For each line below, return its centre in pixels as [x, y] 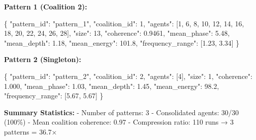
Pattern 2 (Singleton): [43, 59]
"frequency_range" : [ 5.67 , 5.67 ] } [54, 96]
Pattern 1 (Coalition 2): [46, 6]
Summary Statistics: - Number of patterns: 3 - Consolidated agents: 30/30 [122, 112]
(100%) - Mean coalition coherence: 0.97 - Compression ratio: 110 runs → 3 [119, 122]
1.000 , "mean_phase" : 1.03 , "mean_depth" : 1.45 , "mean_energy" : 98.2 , [112, 86]
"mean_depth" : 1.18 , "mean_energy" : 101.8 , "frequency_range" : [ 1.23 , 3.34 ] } [122, 42]
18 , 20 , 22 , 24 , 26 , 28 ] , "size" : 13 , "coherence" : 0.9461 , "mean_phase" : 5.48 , [117, 33]
